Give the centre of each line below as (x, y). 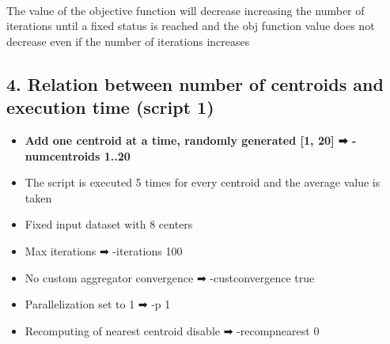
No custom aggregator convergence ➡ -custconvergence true (170, 277)
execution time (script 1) (110, 107)
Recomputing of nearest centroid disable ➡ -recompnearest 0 (172, 330)
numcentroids (62, 155)
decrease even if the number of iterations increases (128, 41)
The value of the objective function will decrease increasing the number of (186, 10)
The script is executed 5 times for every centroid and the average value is (203, 182)
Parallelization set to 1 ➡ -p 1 (98, 304)
